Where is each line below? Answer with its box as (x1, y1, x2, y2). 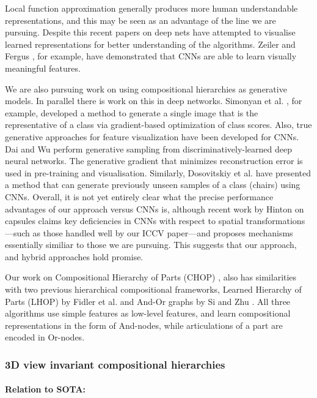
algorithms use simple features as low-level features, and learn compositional (5, 307, 291, 320)
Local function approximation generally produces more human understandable (5, 2, 298, 14)
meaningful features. (5, 61, 81, 74)
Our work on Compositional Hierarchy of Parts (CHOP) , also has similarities (5, 271, 297, 283)
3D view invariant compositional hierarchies (5, 356, 225, 372)
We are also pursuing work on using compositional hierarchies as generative (5, 82, 287, 95)
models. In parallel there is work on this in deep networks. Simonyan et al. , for (5, 94, 302, 107)
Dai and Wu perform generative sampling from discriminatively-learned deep (5, 142, 293, 155)
